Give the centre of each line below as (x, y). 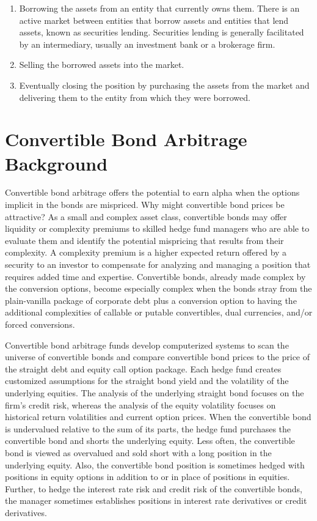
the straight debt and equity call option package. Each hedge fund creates (143, 368)
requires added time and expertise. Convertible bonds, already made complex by (155, 276)
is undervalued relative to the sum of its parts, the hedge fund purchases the (148, 428)
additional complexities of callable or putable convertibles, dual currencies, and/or (159, 312)
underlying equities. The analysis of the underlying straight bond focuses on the (155, 392)
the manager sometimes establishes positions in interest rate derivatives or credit (156, 501)
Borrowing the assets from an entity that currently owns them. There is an (159, 8)
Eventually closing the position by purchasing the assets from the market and (164, 85)
